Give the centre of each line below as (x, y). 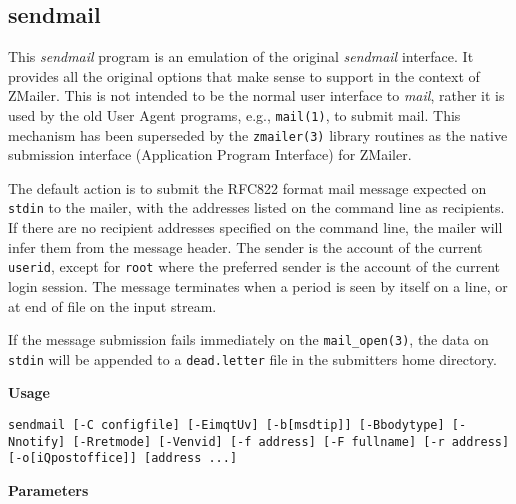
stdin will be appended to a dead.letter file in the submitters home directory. (252, 358)
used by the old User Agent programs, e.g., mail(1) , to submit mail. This (234, 114)
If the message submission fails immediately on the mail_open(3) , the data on (248, 339)
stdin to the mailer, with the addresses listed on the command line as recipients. (256, 207)
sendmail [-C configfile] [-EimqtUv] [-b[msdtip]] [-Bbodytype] (226, 425)
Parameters (48, 490)
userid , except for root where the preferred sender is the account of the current (254, 266)
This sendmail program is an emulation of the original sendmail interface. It (241, 56)
